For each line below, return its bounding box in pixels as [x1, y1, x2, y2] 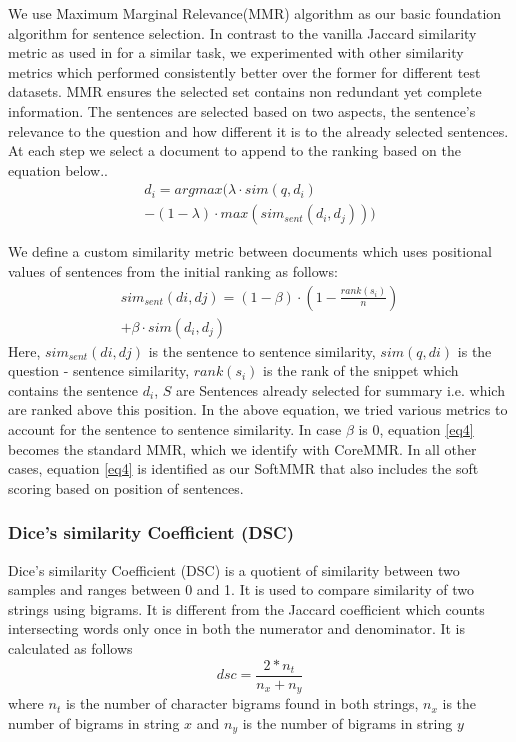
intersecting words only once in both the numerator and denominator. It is [8, 618, 466, 639]
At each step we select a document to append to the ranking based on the [8, 140, 461, 161]
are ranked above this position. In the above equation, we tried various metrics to [8, 399, 508, 420]
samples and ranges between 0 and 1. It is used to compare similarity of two [8, 579, 475, 600]
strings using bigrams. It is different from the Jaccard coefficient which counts [8, 598, 485, 619]
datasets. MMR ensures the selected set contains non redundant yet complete [8, 81, 482, 102]
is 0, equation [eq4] [358, 419, 474, 440]
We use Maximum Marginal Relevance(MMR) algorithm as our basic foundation [8, 3, 502, 23]
